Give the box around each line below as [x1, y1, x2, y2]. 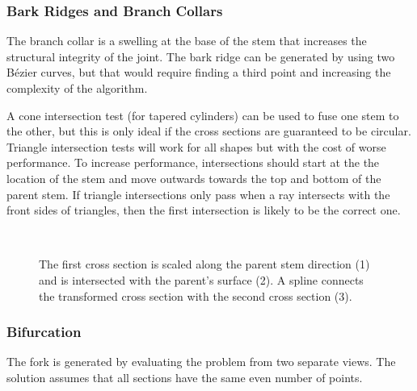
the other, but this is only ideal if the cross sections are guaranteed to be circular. [6, 123, 411, 139]
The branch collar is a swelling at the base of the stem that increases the [6, 32, 367, 49]
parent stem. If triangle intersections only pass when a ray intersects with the [6, 185, 390, 202]
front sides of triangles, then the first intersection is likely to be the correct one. [6, 202, 401, 218]
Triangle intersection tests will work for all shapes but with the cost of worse [6, 138, 386, 155]
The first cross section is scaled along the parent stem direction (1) [39, 256, 370, 272]
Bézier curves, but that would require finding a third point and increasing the [6, 64, 391, 81]
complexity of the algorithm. [6, 80, 148, 96]
